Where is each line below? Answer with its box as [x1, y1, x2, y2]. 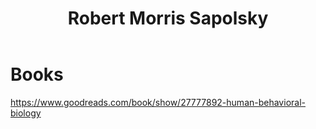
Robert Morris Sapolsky [67, 7, 269, 30]
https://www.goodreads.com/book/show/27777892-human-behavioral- [10, 96, 306, 108]
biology [10, 107, 42, 119]
